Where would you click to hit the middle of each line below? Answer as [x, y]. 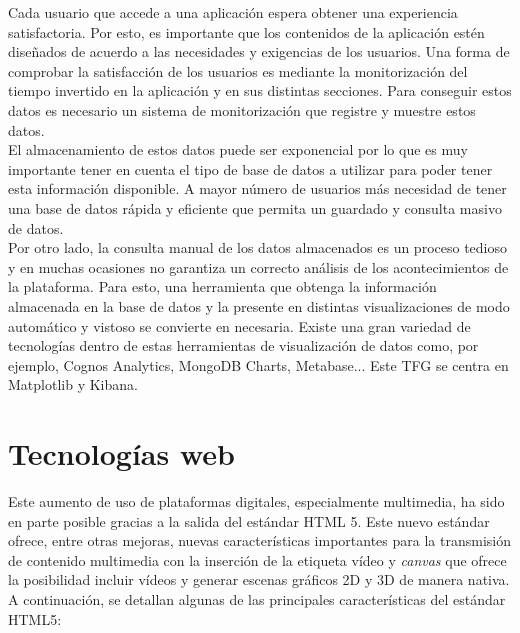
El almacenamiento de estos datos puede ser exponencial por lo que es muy [238, 149]
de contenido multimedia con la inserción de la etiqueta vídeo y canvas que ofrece [257, 559]
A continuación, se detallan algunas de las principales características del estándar [257, 598]
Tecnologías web [121, 453]
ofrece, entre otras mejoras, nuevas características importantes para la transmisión [259, 540]
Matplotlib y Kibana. [73, 384]
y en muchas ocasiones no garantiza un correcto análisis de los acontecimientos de [258, 266]
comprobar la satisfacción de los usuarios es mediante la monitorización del [238, 70]
